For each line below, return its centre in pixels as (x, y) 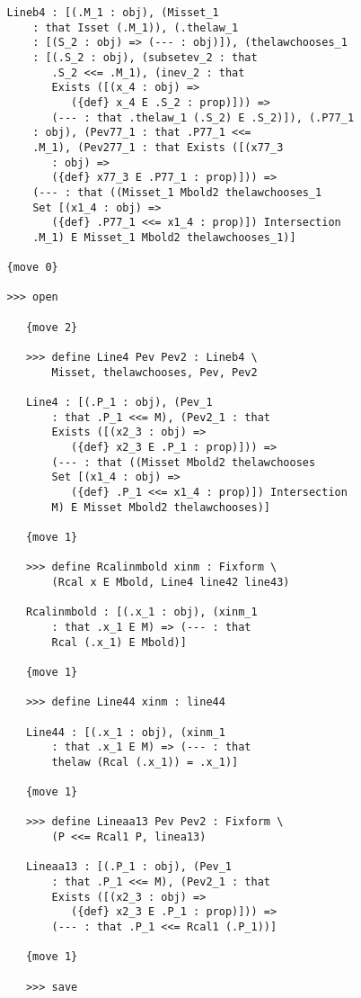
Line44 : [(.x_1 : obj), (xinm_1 (125, 732)
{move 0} (32, 268)
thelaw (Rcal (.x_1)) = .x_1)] (145, 762)
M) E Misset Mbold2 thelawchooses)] (161, 507)
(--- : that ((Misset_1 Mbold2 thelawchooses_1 (177, 192)
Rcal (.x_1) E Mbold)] (119, 642)
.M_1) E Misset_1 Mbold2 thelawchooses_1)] (164, 237)
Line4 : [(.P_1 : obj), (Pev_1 (119, 403)
